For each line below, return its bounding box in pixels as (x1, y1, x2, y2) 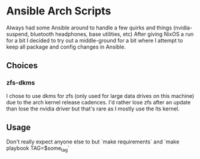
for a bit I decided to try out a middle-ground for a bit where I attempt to (6, 37, 183, 44)
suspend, (6, 30, 29, 37)
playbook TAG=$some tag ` (6, 145, 70, 154)
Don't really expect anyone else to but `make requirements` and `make (6, 138, 180, 145)
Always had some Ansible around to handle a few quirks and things (6, 24, 172, 31)
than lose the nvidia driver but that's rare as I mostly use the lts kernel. (6, 105, 180, 112)
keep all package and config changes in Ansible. (6, 43, 126, 50)
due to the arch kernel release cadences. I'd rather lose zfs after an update (6, 98, 191, 106)
